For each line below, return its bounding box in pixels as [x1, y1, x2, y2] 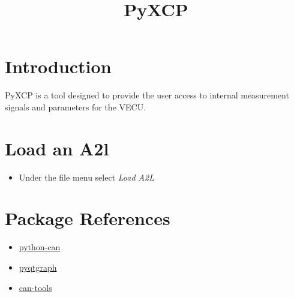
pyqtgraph [19, 260, 57, 273]
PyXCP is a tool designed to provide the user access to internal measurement [5, 89, 289, 101]
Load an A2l [5, 136, 109, 160]
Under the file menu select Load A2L [19, 170, 154, 183]
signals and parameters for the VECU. [5, 100, 146, 113]
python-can [19, 241, 61, 253]
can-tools [19, 281, 52, 293]
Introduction [5, 54, 112, 79]
